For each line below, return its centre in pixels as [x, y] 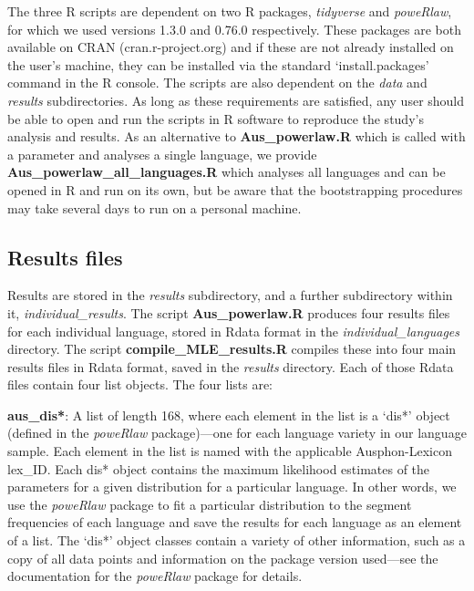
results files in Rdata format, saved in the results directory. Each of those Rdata [231, 366]
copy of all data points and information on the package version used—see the [223, 558]
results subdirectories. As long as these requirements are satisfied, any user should [236, 100]
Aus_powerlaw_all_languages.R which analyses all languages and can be [227, 172]
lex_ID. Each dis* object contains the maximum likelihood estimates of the [219, 468]
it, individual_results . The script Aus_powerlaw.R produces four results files [229, 312]
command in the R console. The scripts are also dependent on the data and [217, 83]
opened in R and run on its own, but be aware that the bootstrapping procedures [235, 189]
